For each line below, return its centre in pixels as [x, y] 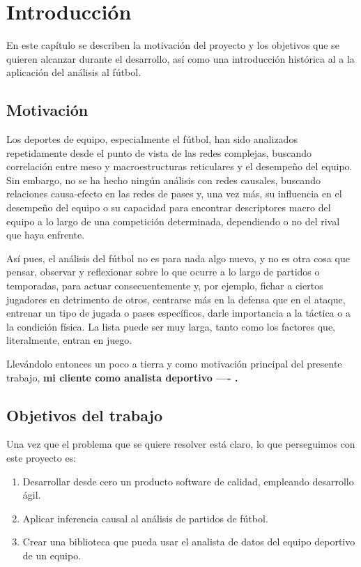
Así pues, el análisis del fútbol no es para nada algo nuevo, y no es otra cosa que [178, 258]
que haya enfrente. [46, 235]
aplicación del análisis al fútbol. [74, 72]
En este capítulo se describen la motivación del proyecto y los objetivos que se [173, 45]
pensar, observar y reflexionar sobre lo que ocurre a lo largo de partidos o [163, 272]
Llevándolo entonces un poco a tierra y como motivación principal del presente [174, 364]
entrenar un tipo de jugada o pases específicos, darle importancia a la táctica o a [178, 313]
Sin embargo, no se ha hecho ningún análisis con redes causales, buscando [163, 180]
